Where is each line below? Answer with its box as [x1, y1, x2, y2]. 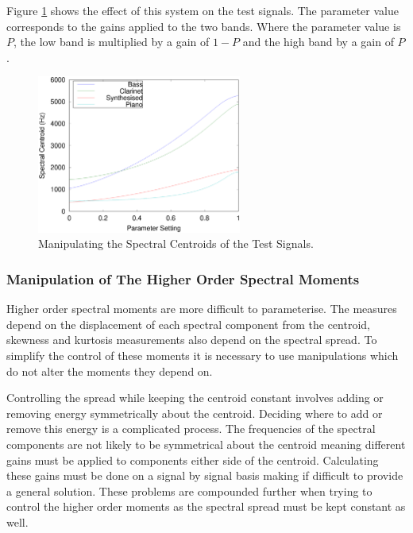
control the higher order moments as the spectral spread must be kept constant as [6, 498, 406, 515]
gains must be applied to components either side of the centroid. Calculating [6, 451, 379, 468]
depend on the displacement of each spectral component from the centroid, [6, 315, 370, 332]
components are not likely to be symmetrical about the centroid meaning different [6, 436, 406, 453]
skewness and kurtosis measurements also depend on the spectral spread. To [6, 331, 377, 348]
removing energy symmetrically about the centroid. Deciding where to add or [6, 404, 383, 421]
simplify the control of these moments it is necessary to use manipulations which [6, 347, 399, 364]
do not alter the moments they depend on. [6, 362, 213, 379]
